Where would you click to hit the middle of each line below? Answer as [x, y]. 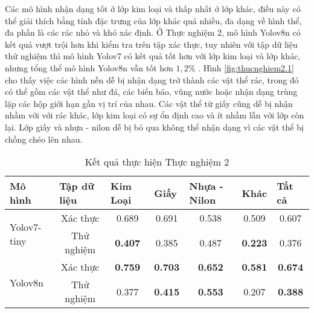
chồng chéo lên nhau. [44, 139]
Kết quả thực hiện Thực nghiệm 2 [157, 162]
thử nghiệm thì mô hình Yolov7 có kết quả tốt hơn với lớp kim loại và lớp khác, [153, 56]
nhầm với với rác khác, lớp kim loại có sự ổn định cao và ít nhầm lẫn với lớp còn [155, 115]
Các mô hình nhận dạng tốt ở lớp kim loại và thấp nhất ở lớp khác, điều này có [153, 8]
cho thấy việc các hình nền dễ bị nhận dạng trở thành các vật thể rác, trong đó [152, 79]
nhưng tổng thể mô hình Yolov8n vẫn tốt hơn [89, 67]
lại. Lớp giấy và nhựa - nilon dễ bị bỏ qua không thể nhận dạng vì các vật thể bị [154, 127]
